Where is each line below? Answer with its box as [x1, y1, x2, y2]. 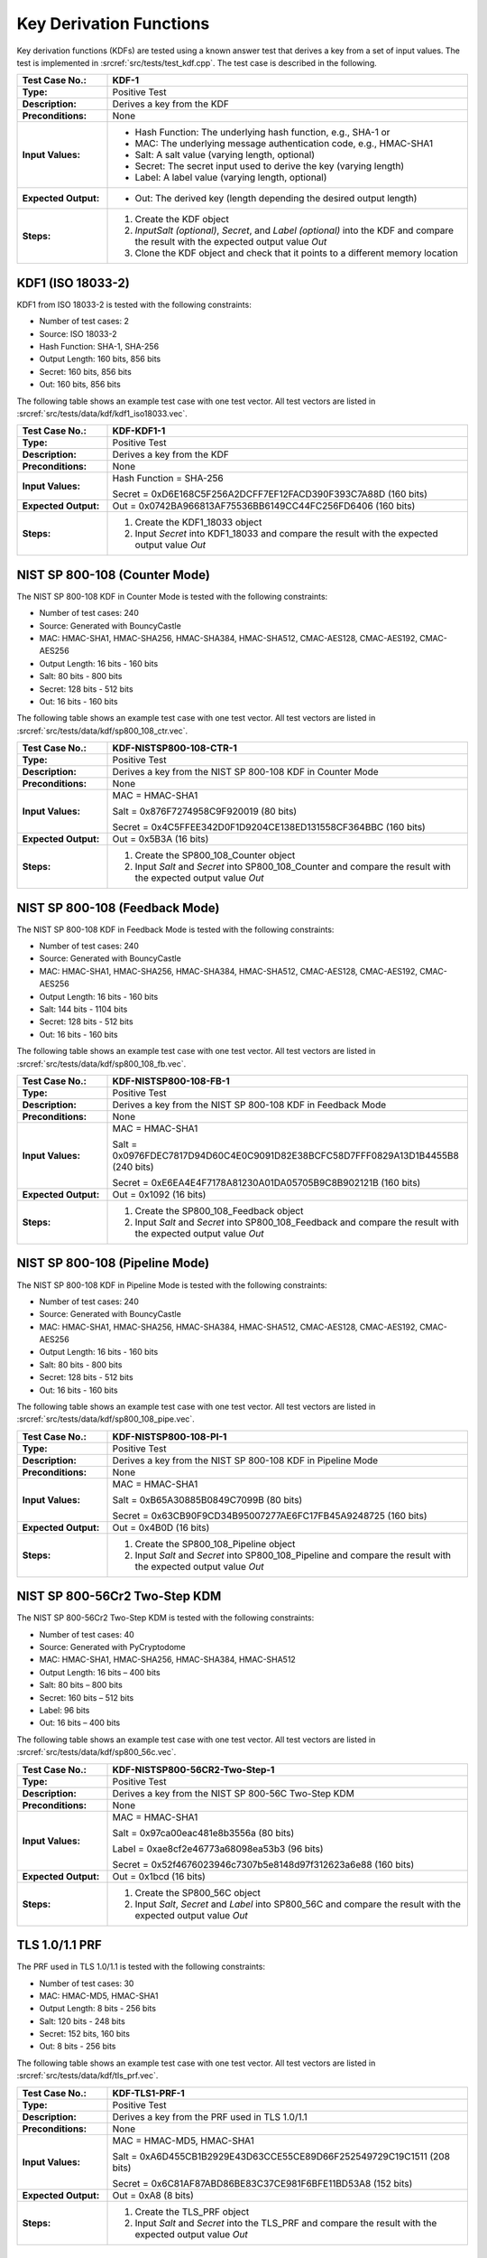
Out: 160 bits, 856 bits [39, 379, 121, 390]
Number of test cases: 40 [39, 1628, 134, 1639]
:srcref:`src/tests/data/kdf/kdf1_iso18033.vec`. [16, 407, 188, 419]
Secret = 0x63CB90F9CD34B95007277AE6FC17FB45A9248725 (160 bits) [112, 1509, 427, 1522]
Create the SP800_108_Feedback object [134, 1204, 304, 1217]
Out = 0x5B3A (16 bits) [112, 833, 209, 845]
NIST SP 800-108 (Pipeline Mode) [16, 1255, 210, 1271]
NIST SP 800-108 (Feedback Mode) [16, 900, 220, 916]
